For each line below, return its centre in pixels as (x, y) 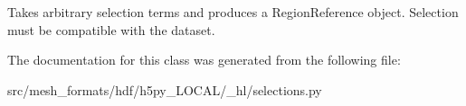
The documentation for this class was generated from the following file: (204, 60)
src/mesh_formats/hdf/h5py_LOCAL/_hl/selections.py (165, 89)
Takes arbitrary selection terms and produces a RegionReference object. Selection (233, 12)
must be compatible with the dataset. (111, 29)
